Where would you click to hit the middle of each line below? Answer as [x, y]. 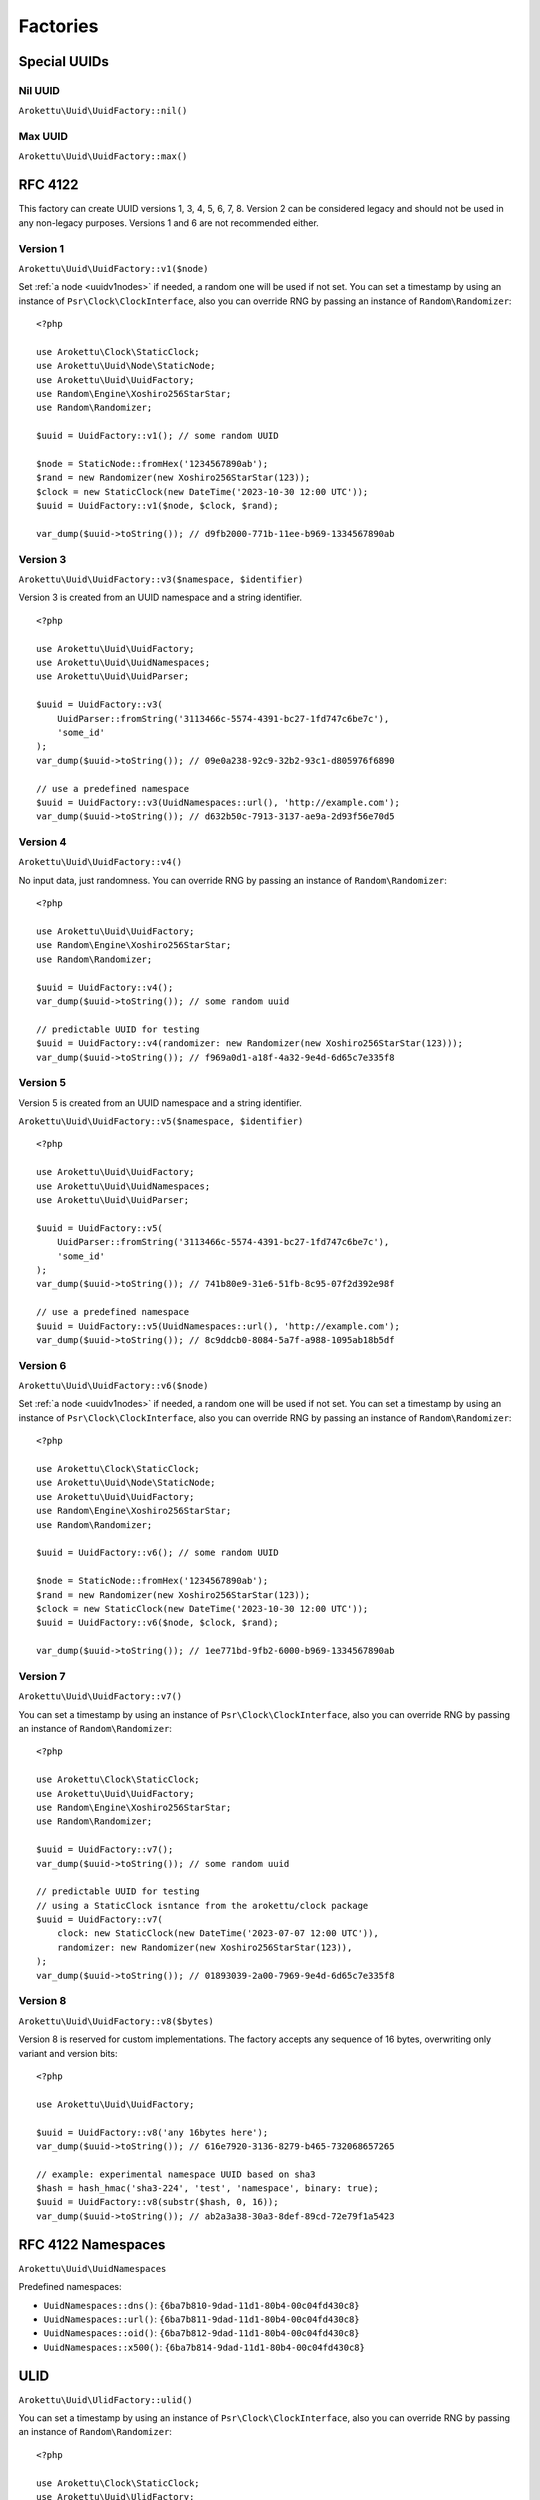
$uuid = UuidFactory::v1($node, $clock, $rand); [157, 506]
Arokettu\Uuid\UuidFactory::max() [103, 156]
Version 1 [41, 248]
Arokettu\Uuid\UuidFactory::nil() [103, 111]
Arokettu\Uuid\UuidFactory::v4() [100, 862]
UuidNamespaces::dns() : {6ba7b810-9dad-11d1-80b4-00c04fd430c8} [201, 2305]
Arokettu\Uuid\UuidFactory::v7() [100, 1696]
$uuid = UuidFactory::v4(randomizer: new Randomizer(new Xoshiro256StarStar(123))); [250, 1043]
